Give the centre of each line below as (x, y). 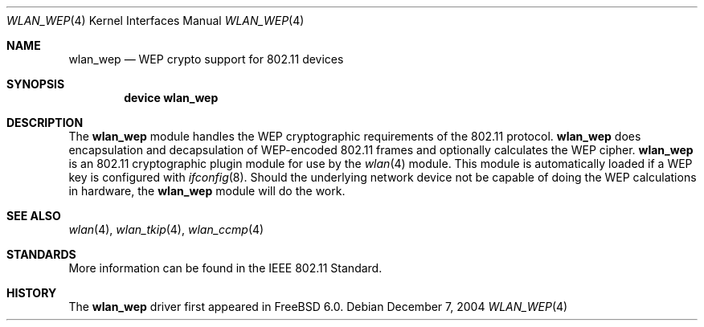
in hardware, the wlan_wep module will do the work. (207, 191)
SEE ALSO (34, 216)
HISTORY (32, 293)
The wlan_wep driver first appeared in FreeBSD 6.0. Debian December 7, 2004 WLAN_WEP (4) (318, 307)
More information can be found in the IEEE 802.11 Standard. (225, 268)
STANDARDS (41, 254)
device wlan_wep (171, 98)
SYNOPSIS (36, 84)
